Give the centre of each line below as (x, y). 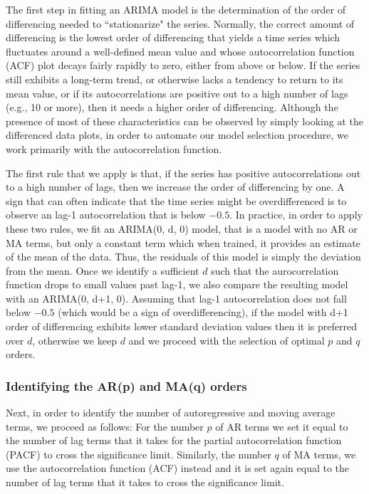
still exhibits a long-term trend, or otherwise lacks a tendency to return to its (175, 79)
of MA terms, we (319, 454)
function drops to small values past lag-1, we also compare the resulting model (177, 284)
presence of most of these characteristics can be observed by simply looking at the (184, 121)
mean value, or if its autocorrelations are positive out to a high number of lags (177, 93)
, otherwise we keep (74, 340)
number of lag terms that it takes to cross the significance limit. (145, 482)
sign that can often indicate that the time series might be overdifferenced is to (176, 200)
